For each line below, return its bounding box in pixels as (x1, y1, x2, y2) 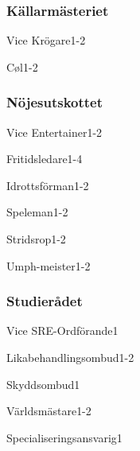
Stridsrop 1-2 (6, 231, 66, 247)
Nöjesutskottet (6, 92, 103, 112)
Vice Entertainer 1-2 (6, 123, 103, 140)
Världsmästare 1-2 (6, 402, 91, 419)
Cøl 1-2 (6, 58, 38, 75)
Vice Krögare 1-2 (6, 32, 86, 49)
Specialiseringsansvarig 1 (6, 429, 122, 445)
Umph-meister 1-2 (6, 257, 91, 274)
